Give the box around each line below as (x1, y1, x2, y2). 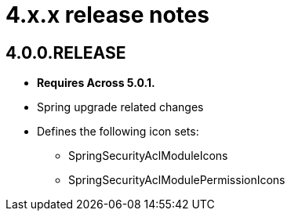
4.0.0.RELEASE (5, 42, 126, 63)
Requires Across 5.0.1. (37, 76, 155, 90)
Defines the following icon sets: (37, 125, 199, 139)
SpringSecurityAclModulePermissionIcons (68, 173, 286, 187)
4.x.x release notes (5, 2, 209, 28)
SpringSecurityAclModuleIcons (68, 149, 228, 163)
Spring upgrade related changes (37, 100, 204, 114)
